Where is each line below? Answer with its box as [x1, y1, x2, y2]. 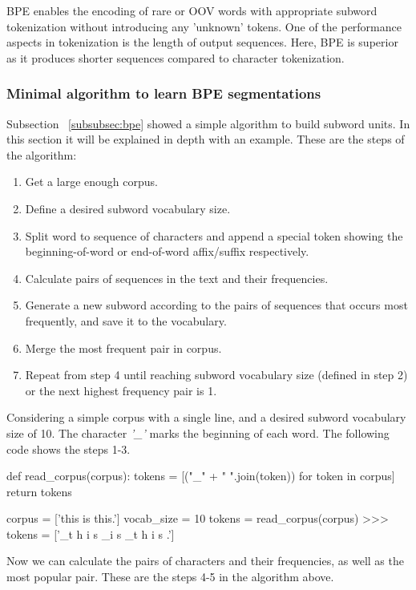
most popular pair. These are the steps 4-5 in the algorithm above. [6, 568, 334, 585]
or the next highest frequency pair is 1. [25, 382, 217, 398]
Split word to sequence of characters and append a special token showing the [25, 227, 403, 244]
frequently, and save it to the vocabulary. [25, 312, 227, 329]
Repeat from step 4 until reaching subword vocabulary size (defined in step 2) [25, 366, 408, 383]
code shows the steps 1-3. [6, 440, 131, 457]
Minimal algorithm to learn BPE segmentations [6, 83, 321, 103]
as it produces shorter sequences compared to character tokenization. [6, 49, 345, 66]
